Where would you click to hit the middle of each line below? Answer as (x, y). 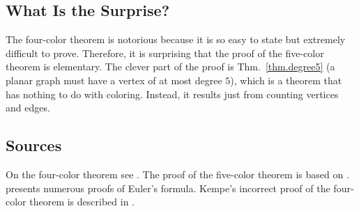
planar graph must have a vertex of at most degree (114, 80)
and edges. (28, 108)
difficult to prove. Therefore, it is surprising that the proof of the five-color (165, 53)
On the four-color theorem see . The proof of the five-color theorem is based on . (177, 174)
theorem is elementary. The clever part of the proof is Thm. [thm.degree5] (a (170, 67)
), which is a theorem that (286, 80)
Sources (34, 145)
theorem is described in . (82, 202)
